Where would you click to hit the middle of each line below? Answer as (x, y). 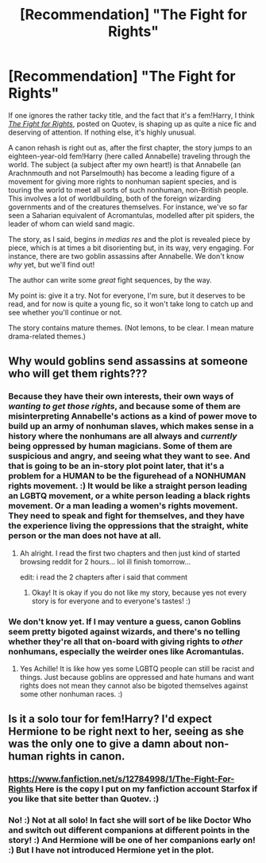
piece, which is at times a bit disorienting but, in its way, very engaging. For (131, 248)
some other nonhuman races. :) (71, 693)
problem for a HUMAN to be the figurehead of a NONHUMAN (127, 476)
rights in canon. (85, 757)
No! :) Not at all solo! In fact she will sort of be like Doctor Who (130, 820)
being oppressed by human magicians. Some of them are (120, 446)
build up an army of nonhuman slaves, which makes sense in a (131, 426)
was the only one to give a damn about (105, 744)
